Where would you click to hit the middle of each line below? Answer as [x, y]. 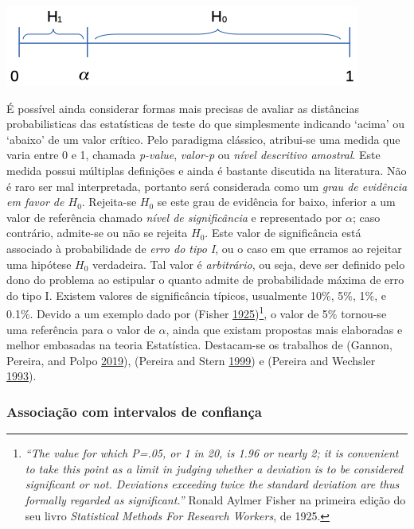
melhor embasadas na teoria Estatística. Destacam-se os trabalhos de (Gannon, [199, 345]
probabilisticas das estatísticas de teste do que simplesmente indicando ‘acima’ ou [206, 124]
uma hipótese [39, 264]
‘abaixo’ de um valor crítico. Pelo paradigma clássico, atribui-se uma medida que [203, 139]
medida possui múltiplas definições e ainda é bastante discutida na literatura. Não [207, 170]
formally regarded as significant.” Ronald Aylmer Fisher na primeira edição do [215, 499]
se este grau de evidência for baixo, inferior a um [276, 202]
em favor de [35, 202]
